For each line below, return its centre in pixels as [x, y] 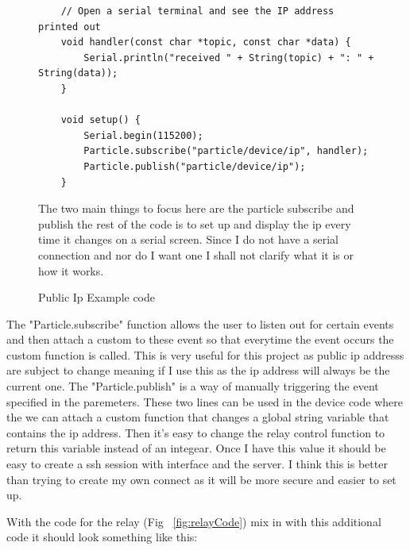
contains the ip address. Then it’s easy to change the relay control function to [196, 432]
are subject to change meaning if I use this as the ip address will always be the [198, 370]
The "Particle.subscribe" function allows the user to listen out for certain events [200, 323]
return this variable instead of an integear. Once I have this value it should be [196, 448]
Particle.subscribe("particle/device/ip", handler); [226, 151]
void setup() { [101, 120]
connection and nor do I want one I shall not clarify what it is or [196, 254]
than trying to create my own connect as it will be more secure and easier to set [201, 479]
